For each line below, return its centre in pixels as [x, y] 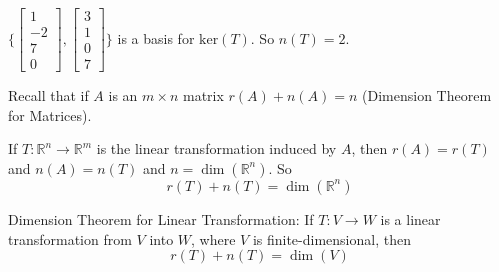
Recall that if [48, 95]
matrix [203, 95]
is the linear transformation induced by [216, 148]
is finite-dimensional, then [331, 238]
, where [213, 238]
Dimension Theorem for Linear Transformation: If [161, 218]
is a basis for [156, 37]
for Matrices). [50, 114]
